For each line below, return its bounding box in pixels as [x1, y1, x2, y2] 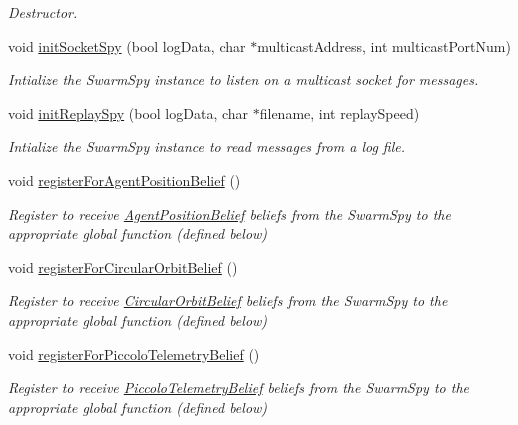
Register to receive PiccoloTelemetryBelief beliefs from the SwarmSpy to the [8, 377, 469, 398]
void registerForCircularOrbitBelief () [8, 256, 238, 277]
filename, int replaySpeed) [259, 102, 420, 123]
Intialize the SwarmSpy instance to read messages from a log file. [8, 136, 406, 157]
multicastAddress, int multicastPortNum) [257, 35, 511, 56]
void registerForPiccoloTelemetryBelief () [8, 343, 260, 364]
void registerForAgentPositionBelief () [8, 169, 241, 190]
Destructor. [8, 2, 78, 22]
